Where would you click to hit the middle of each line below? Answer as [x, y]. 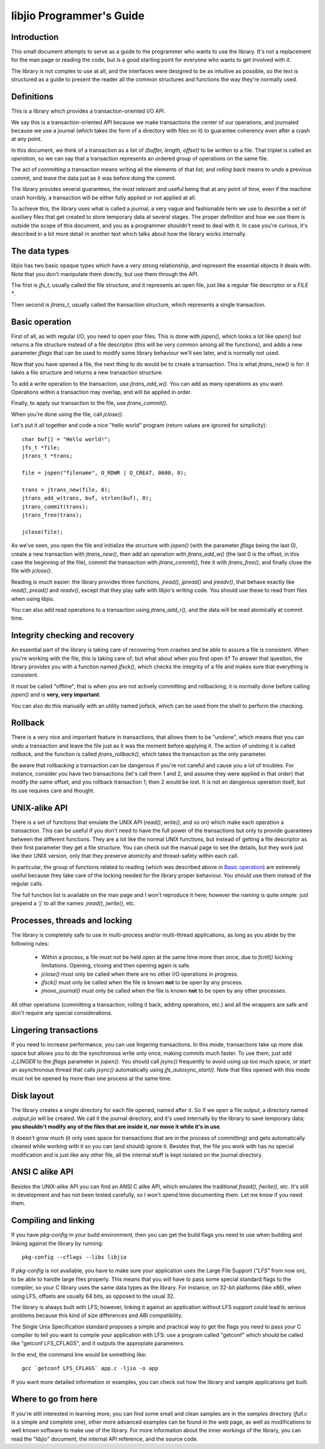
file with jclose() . [32, 571]
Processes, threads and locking [72, 921]
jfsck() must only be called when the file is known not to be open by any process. [142, 982]
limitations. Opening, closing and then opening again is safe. [116, 966]
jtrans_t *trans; [47, 456]
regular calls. [27, 884]
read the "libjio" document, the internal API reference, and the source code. [105, 1439]
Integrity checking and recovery [73, 636]
